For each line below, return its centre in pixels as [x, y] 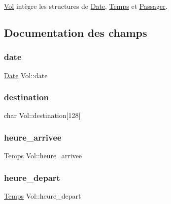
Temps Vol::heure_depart [43, 196]
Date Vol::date [26, 75]
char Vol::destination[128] [42, 115]
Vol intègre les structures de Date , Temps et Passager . [86, 6]
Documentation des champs [76, 32]
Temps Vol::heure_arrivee [43, 156]
